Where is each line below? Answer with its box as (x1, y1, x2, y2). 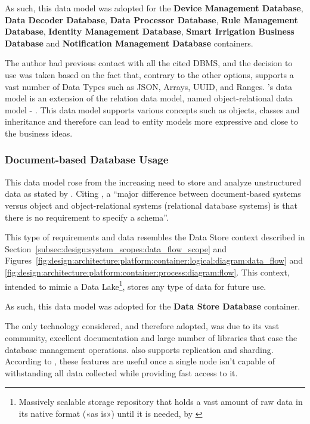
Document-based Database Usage (5, 152, 169, 167)
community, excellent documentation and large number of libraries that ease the (5, 331, 297, 343)
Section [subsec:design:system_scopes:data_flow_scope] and (5, 242, 227, 255)
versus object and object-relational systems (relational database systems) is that (5, 199, 297, 211)
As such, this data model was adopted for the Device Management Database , (5, 2, 303, 14)
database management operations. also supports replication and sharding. (5, 343, 274, 355)
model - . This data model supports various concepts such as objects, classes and (5, 103, 300, 116)
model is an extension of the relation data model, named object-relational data (5, 92, 293, 104)
